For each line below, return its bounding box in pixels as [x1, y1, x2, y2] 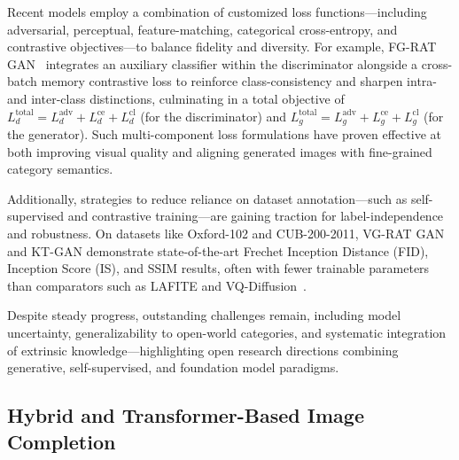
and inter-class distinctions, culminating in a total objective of [7, 89, 345, 107]
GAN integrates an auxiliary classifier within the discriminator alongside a [7, 54, 418, 73]
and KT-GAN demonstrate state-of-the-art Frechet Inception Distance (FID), [7, 241, 429, 260]
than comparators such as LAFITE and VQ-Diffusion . [7, 276, 307, 294]
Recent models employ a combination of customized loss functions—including [7, 3, 427, 20]
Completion [7, 427, 116, 455]
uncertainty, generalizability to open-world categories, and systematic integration [7, 323, 447, 341]
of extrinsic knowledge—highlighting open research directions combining [7, 340, 399, 359]
